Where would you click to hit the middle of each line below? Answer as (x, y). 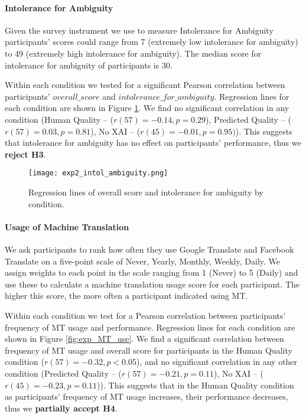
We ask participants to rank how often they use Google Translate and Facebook (149, 249)
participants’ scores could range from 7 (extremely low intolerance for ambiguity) (152, 42)
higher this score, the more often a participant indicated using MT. (126, 295)
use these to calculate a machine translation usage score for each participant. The (152, 284)
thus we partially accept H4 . (61, 408)
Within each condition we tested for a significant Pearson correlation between (145, 85)
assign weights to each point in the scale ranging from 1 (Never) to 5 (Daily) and (152, 272)
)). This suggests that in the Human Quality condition (196, 385)
